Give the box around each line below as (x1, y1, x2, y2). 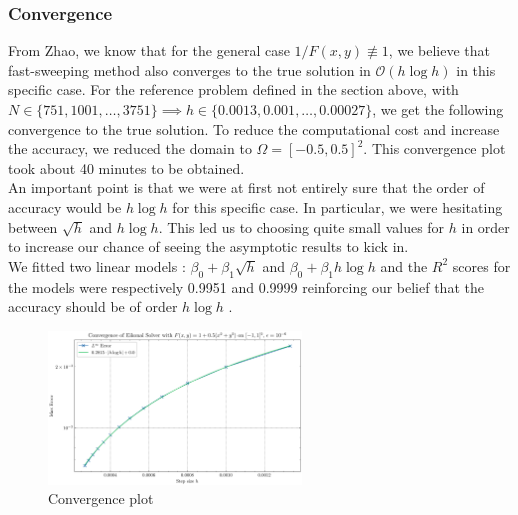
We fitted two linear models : (8, 255, 186, 276)
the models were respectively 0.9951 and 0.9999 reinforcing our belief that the (8, 276, 484, 297)
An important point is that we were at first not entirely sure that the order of (8, 177, 485, 198)
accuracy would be (8, 196, 122, 217)
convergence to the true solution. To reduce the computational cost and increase (8, 118, 500, 139)
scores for (452, 255, 511, 276)
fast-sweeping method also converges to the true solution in (8, 59, 371, 80)
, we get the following (372, 99, 504, 119)
